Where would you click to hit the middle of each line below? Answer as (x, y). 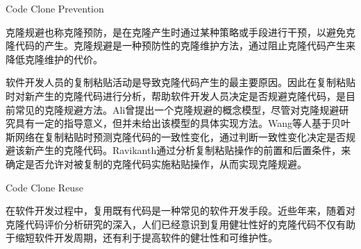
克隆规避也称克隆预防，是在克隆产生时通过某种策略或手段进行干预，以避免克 (180, 32)
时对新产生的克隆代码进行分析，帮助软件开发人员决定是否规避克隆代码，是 (176, 95)
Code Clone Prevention (55, 8)
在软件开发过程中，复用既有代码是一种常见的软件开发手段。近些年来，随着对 (180, 211)
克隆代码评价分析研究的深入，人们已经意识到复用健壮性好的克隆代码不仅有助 (180, 224)
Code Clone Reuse (44, 187)
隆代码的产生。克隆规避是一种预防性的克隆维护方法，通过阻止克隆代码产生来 (180, 45)
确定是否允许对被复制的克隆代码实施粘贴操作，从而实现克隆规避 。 (156, 163)
